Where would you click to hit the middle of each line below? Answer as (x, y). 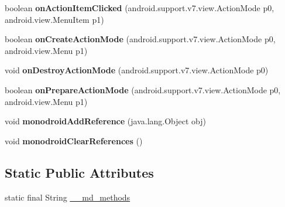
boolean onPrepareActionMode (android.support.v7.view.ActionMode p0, (143, 89)
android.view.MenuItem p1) (54, 19)
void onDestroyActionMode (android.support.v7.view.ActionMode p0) (137, 70)
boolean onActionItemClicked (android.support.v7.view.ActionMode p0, (140, 8)
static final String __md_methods (68, 197)
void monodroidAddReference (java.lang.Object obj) (106, 121)
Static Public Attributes (79, 172)
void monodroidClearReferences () (74, 140)
